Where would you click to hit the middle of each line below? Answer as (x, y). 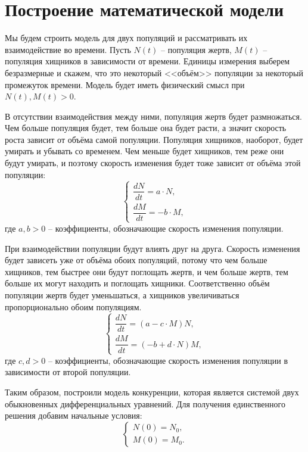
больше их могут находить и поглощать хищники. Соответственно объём (137, 283)
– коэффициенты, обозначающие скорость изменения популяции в (168, 360)
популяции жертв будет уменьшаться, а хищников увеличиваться (122, 294)
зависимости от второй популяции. (68, 372)
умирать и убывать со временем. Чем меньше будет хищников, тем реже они (144, 151)
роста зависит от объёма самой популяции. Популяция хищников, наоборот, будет (154, 139)
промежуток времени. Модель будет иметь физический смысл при (125, 84)
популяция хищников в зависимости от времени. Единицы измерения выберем (147, 61)
